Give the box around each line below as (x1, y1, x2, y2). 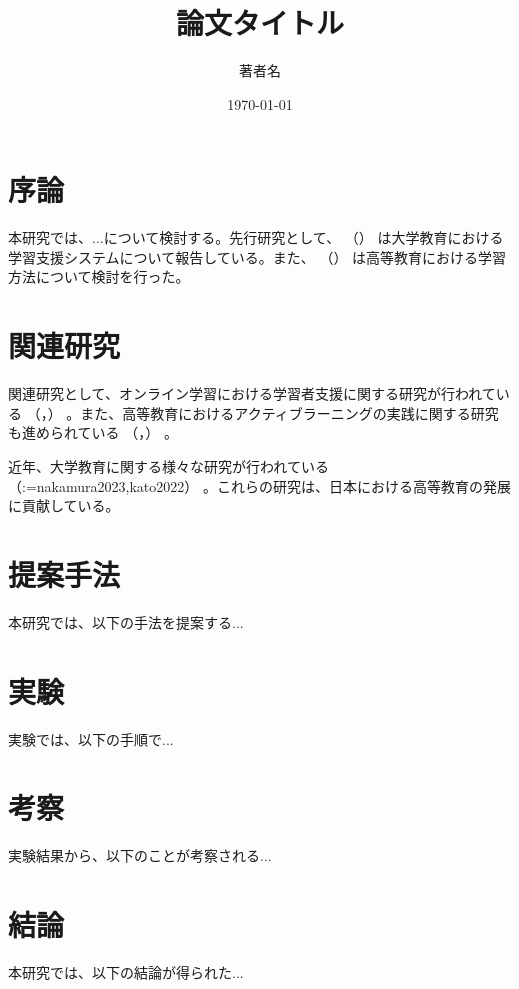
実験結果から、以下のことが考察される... (8, 845, 272, 866)
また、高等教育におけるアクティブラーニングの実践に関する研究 (80, 402, 499, 423)
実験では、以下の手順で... (8, 728, 174, 749)
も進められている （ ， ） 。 (8, 422, 178, 443)
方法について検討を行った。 (8, 266, 190, 287)
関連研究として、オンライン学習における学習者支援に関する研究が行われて (8, 383, 496, 404)
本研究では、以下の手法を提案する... (8, 611, 244, 632)
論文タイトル (175, 2, 344, 43)
